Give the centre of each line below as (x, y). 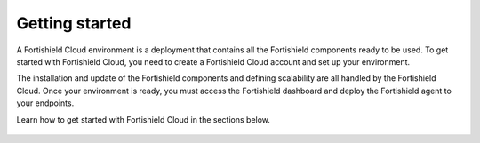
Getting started (74, 23)
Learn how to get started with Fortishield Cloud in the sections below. (144, 119)
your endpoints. (45, 103)
